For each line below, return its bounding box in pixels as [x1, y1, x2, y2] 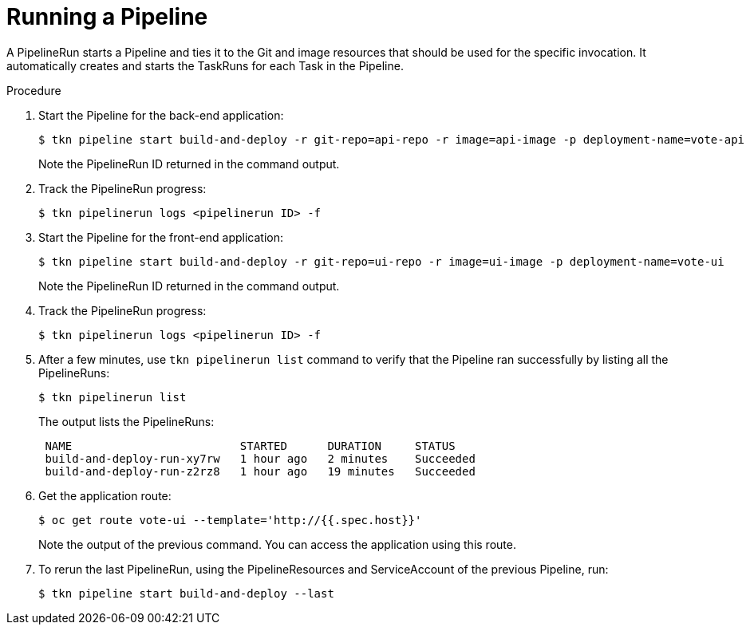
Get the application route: [38, 488, 172, 503]
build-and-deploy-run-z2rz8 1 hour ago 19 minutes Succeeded [45, 464, 476, 478]
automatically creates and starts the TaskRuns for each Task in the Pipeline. [6, 58, 404, 73]
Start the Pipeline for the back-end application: [38, 108, 284, 122]
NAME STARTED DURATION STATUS [45, 439, 456, 452]
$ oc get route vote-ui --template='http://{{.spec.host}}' [38, 513, 422, 526]
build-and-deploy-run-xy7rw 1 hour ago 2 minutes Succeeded [45, 452, 476, 465]
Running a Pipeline [6, 3, 208, 30]
